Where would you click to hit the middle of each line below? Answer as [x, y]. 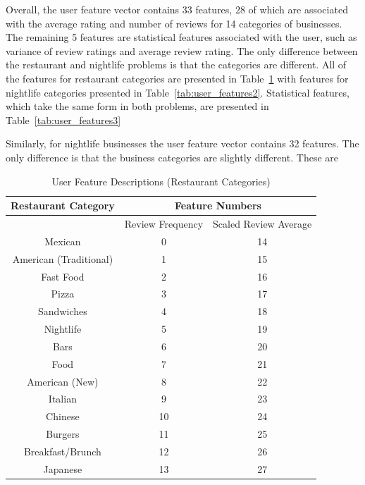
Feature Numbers [218, 205]
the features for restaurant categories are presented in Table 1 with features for [177, 78]
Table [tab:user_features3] [63, 119]
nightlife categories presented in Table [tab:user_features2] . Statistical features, [178, 92]
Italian [62, 399]
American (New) [63, 381]
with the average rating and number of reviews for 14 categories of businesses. [174, 23]
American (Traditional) [63, 258]
